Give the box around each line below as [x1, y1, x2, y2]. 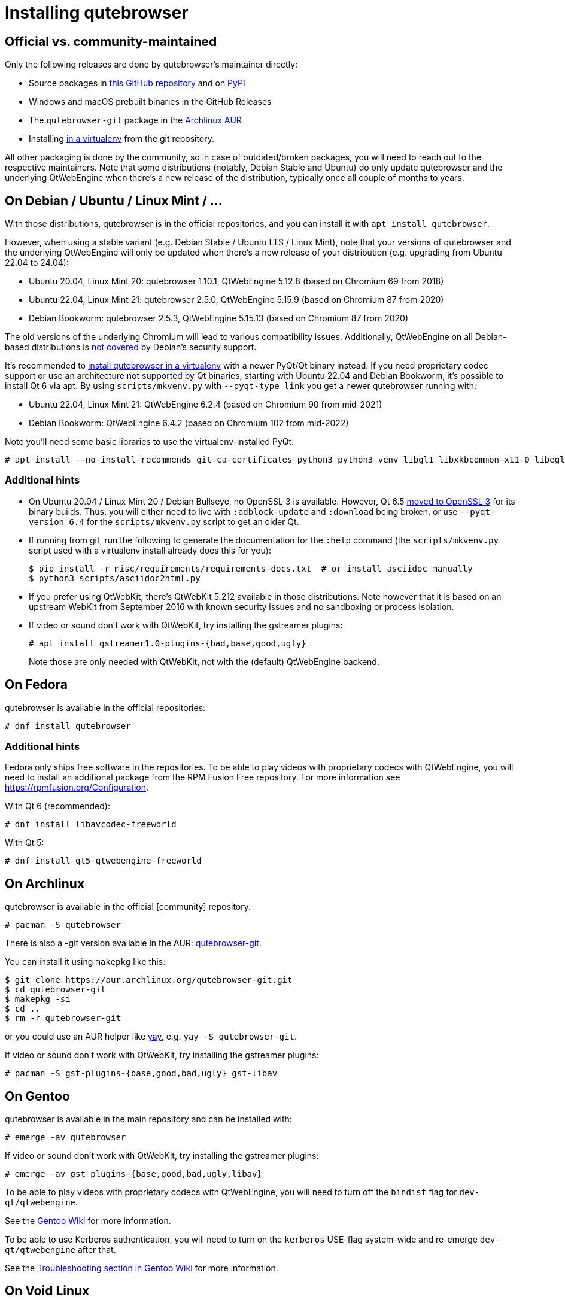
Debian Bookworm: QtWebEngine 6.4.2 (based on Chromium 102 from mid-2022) [29, 418, 349, 429]
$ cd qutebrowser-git [5, 985, 106, 995]
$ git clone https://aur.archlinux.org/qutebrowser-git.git [5, 975, 293, 985]
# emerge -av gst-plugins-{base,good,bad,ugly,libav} [5, 1169, 262, 1179]
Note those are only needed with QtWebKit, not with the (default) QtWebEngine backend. [29, 656, 379, 667]
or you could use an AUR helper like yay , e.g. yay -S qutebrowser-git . [5, 1031, 297, 1042]
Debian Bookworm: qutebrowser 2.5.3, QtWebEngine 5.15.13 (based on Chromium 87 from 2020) [29, 313, 409, 324]
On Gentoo [5, 1088, 70, 1104]
